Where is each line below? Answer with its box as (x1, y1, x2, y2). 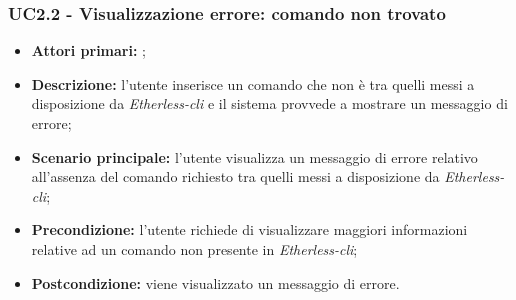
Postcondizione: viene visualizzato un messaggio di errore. (31, 272, 400, 293)
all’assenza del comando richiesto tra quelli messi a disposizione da (31, 166, 440, 187)
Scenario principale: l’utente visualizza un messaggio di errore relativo (31, 146, 478, 167)
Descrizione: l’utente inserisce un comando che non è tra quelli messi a (31, 73, 475, 94)
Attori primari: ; (31, 40, 146, 61)
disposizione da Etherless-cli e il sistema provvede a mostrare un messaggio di (31, 93, 508, 114)
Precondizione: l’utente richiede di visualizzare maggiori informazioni (31, 219, 468, 240)
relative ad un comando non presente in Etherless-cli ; (31, 238, 358, 259)
